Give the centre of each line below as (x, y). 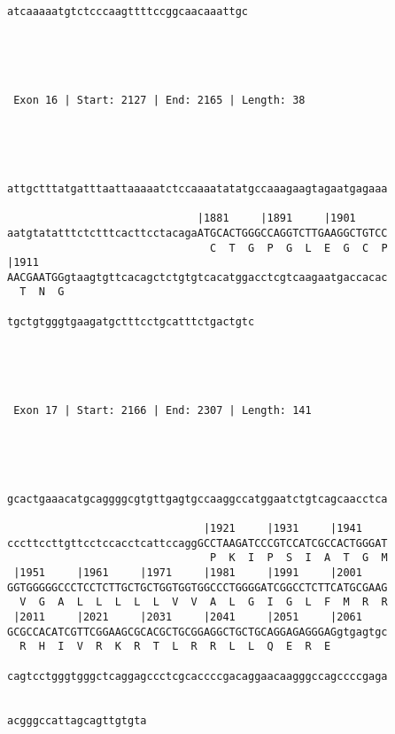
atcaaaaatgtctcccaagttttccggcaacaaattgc (128, 12)
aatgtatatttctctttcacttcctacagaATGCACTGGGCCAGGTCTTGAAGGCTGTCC (197, 233)
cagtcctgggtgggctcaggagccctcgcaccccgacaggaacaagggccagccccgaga (197, 676)
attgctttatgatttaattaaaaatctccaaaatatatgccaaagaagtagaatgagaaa (197, 188)
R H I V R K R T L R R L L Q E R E (175, 647)
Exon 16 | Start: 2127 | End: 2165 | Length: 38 (159, 100)
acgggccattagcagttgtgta (77, 720)
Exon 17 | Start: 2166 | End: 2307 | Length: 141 (163, 410)
